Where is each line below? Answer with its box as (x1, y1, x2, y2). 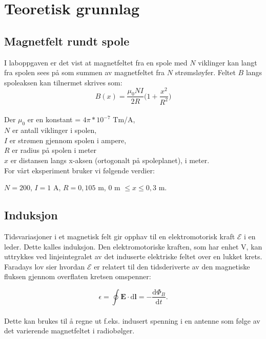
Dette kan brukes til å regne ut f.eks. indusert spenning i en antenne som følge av (4, 315, 260, 326)
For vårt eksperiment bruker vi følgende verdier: (4, 165, 155, 175)
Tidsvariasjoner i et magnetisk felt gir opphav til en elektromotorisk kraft (4, 231, 235, 241)
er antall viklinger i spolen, (12, 125, 97, 135)
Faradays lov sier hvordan (4, 261, 85, 272)
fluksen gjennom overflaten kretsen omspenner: (4, 271, 151, 282)
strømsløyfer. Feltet (175, 67, 236, 78)
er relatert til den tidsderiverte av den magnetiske (94, 261, 250, 272)
